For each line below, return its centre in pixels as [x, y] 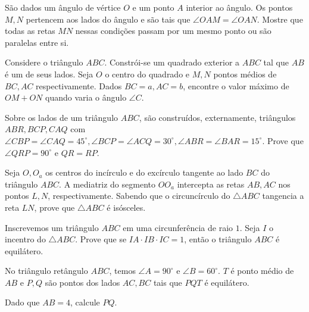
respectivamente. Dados [79, 85]
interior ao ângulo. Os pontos [239, 7]
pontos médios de [245, 74]
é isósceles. [126, 207]
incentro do [25, 239]
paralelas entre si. [37, 42]
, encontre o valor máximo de [236, 85]
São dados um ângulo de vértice [63, 7]
